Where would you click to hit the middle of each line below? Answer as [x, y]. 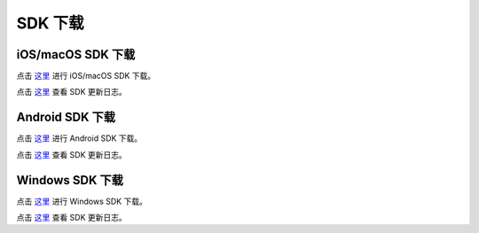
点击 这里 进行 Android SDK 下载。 [79, 138]
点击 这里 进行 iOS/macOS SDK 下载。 [86, 76]
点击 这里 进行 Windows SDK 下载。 [82, 201]
